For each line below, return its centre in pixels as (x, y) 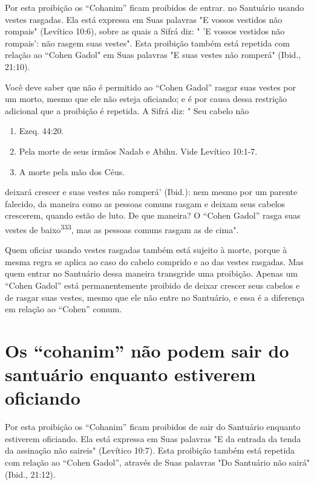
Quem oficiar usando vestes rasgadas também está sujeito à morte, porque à (146, 250)
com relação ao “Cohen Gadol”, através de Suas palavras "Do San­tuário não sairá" (157, 462)
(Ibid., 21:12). (30, 474)
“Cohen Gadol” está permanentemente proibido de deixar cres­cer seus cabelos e (152, 285)
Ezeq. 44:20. (41, 131)
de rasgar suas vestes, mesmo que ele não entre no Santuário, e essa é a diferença (155, 297)
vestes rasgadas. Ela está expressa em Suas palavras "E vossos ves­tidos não (144, 19)
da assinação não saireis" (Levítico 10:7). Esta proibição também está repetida (150, 450)
